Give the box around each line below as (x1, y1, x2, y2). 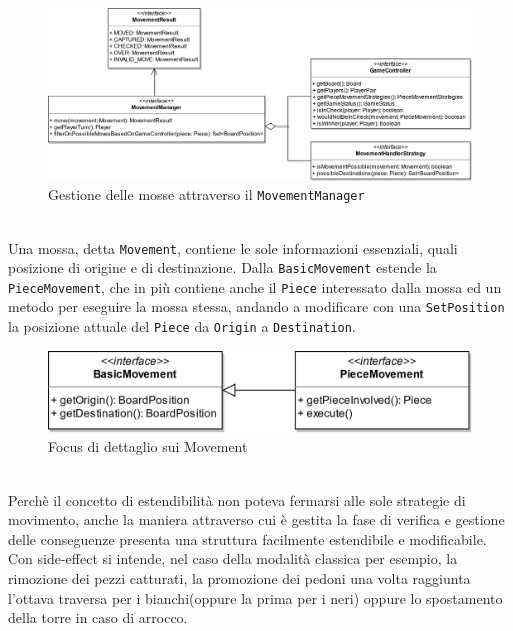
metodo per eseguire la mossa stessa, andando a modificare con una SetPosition (8, 296, 505, 317)
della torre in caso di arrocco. (8, 607, 188, 628)
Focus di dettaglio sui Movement (48, 436, 248, 457)
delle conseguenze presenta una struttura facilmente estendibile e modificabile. (8, 528, 487, 549)
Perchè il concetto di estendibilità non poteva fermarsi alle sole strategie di (8, 489, 466, 510)
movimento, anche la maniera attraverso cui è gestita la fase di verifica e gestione (8, 509, 505, 530)
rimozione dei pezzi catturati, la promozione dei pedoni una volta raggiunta (8, 567, 471, 588)
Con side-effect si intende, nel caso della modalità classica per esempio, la (8, 548, 458, 569)
